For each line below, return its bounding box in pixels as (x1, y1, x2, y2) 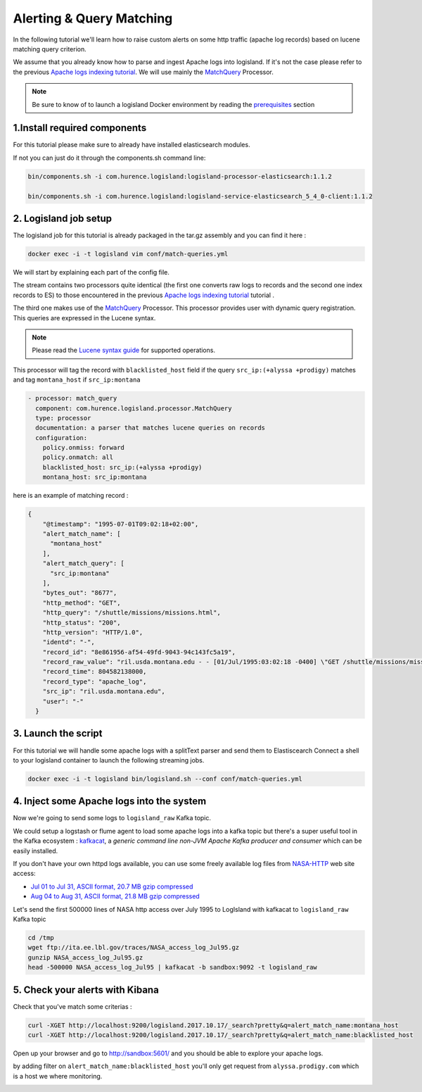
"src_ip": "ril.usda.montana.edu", (42, 687, 165, 696)
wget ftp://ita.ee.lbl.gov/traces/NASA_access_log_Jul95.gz (27, 943, 240, 952)
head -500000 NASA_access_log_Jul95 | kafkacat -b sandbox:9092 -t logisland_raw (27, 963, 318, 972)
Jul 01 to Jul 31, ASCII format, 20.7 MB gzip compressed (30, 882, 193, 891)
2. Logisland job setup (13, 212, 113, 225)
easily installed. (13, 846, 58, 855)
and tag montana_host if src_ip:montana (13, 375, 141, 384)
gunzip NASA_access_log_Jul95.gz (27, 953, 143, 961)
